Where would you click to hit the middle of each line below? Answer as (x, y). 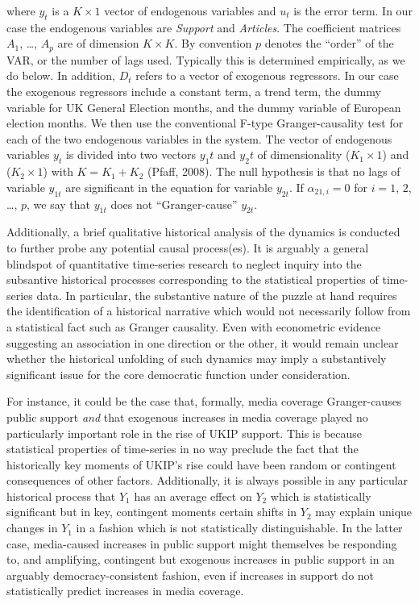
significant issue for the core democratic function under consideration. (178, 374)
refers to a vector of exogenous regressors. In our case (267, 75)
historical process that (61, 496)
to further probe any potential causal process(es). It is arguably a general (188, 247)
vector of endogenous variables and (190, 10)
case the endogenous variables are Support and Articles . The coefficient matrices (204, 27)
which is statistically (321, 496)
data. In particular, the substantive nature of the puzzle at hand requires (217, 295)
